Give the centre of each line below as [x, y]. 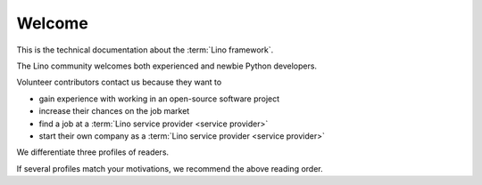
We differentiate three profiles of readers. [93, 152]
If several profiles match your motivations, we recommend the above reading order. [170, 168]
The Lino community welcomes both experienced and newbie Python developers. [166, 66]
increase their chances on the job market [114, 111]
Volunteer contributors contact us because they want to [119, 82]
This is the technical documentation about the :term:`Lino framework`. [145, 50]
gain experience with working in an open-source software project [159, 99]
